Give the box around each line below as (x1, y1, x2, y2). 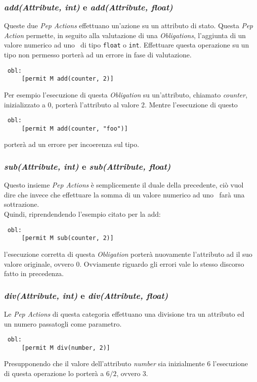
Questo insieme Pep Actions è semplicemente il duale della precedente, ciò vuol (4, 180, 244, 190)
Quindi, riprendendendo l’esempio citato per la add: (4, 209, 161, 219)
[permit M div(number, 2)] (21, 344, 110, 351)
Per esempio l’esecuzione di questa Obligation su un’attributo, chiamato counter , (4, 89, 248, 99)
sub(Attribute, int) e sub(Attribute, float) (4, 160, 171, 172)
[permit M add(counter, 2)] (21, 75, 114, 83)
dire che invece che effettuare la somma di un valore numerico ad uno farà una (4, 189, 245, 199)
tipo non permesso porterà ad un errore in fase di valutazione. (4, 49, 192, 60)
